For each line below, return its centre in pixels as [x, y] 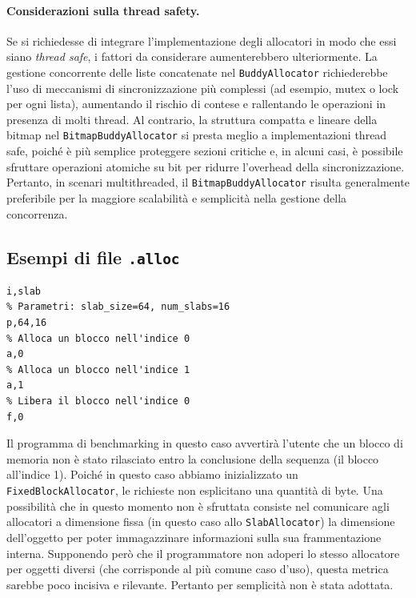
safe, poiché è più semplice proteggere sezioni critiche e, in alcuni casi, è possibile [205, 151]
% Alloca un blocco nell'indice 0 [98, 338]
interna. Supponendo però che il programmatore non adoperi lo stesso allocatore [203, 553]
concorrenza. [37, 213]
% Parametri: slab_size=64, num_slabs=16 [118, 307]
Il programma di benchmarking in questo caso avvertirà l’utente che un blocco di [205, 443]
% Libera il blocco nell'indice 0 [98, 401]
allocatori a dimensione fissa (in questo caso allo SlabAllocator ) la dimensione [201, 522]
